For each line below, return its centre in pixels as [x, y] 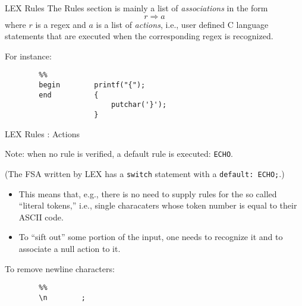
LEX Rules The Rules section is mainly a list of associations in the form [136, 8]
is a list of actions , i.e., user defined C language [182, 24]
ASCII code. [41, 217]
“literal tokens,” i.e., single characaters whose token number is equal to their [158, 205]
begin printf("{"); [92, 85]
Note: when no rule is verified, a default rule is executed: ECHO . [119, 154]
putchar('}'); [139, 105]
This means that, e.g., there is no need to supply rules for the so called [148, 193]
